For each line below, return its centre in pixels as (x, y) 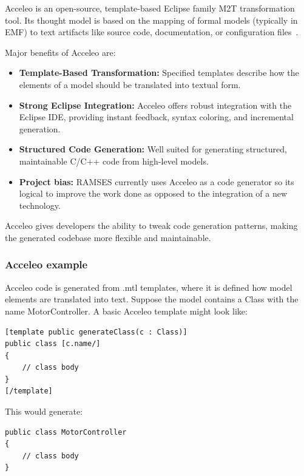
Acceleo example (46, 264)
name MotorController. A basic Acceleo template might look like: (126, 311)
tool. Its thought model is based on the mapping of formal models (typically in (151, 20)
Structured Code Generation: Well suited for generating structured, (153, 149)
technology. (40, 205)
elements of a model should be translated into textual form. (130, 84)
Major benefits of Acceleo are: (60, 52)
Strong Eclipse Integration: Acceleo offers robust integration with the (155, 105)
